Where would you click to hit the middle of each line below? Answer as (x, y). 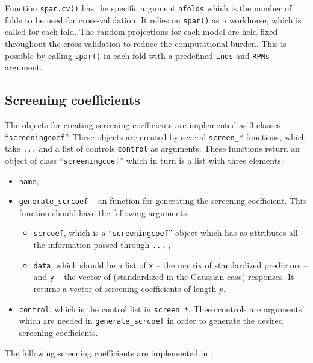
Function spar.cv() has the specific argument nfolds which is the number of (148, 8)
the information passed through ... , (102, 245)
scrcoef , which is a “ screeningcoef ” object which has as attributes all (166, 233)
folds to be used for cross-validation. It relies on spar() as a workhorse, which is (153, 20)
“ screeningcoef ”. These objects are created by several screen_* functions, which (156, 136)
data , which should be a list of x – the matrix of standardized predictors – (171, 265)
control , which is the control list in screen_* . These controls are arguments (160, 309)
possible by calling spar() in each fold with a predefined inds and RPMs (137, 55)
